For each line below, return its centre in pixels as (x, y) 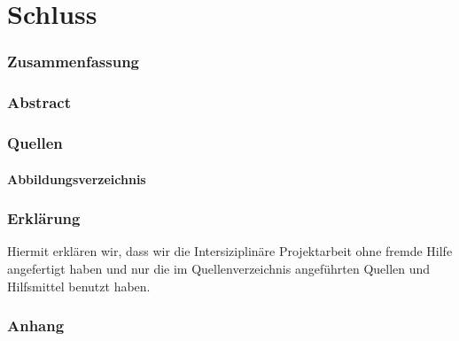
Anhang (36, 325)
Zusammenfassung (74, 62)
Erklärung (44, 218)
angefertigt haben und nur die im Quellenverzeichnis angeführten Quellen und (219, 268)
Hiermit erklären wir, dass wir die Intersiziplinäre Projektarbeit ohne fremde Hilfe (230, 251)
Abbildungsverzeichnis (77, 178)
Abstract (39, 102)
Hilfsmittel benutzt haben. (79, 286)
